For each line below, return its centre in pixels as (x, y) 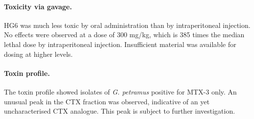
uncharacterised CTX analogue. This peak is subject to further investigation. (120, 111)
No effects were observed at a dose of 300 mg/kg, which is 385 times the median (124, 35)
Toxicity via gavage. (38, 6)
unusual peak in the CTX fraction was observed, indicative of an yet (107, 101)
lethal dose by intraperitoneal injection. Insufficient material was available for (120, 44)
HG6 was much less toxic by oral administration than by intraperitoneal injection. (127, 25)
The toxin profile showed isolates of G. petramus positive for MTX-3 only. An (120, 91)
